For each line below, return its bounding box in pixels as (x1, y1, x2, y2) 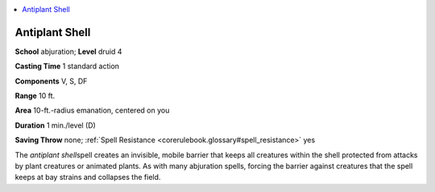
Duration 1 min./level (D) (14, 121, 96, 130)
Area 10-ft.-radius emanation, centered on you (14, 105, 170, 116)
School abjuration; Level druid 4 (14, 47, 122, 56)
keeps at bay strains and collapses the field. (14, 173, 161, 182)
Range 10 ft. (14, 91, 56, 100)
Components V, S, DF (14, 76, 88, 86)
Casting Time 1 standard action (14, 61, 120, 71)
